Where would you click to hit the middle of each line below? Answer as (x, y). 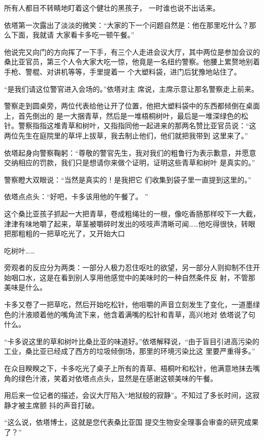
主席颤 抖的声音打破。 (62, 405)
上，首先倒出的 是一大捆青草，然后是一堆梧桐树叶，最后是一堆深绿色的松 (126, 115)
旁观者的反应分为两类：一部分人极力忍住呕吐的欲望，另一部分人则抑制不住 (128, 267)
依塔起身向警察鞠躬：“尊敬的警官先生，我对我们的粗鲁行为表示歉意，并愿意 (130, 152)
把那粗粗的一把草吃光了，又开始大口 (64, 233)
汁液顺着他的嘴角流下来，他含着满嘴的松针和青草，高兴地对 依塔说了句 (137, 314)
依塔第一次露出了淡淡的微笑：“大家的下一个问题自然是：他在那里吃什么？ (127, 25)
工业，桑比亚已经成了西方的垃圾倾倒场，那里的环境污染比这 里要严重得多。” (130, 351)
